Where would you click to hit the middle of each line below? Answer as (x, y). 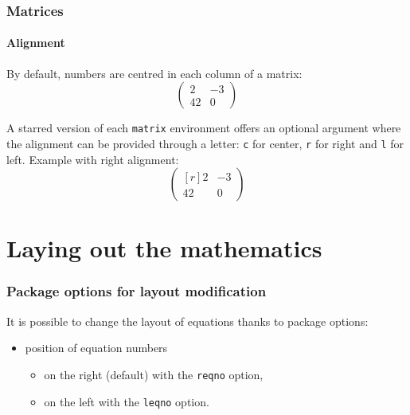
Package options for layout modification (137, 291)
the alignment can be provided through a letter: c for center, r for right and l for (205, 143)
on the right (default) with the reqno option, (154, 374)
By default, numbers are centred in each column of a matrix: (154, 73)
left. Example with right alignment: (93, 159)
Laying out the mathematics (164, 248)
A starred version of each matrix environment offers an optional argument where (204, 128)
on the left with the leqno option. (127, 401)
